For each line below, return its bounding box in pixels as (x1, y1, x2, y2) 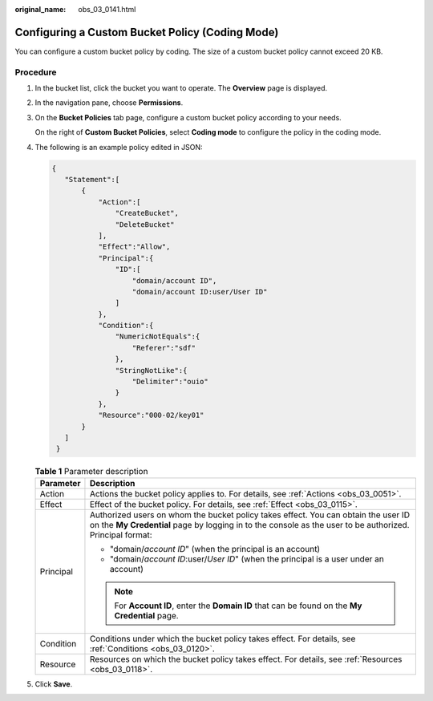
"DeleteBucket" (115, 220, 176, 229)
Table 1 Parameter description (34, 465, 148, 476)
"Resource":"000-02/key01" (98, 411, 204, 420)
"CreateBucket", (115, 209, 180, 218)
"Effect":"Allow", (98, 242, 171, 252)
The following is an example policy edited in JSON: (34, 142, 203, 152)
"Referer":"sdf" (132, 343, 196, 352)
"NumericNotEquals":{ (115, 332, 200, 341)
